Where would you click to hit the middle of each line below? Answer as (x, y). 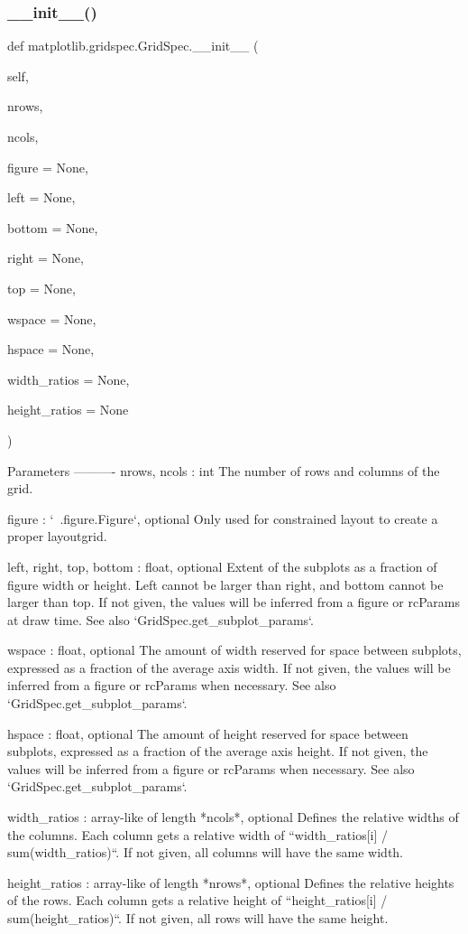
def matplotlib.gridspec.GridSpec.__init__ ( (133, 46)
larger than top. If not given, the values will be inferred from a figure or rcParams (234, 602)
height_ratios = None (68, 410)
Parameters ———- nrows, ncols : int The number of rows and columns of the (224, 470)
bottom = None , (53, 227)
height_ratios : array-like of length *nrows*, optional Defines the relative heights (231, 882)
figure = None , (48, 167)
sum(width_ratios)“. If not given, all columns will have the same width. (206, 852)
